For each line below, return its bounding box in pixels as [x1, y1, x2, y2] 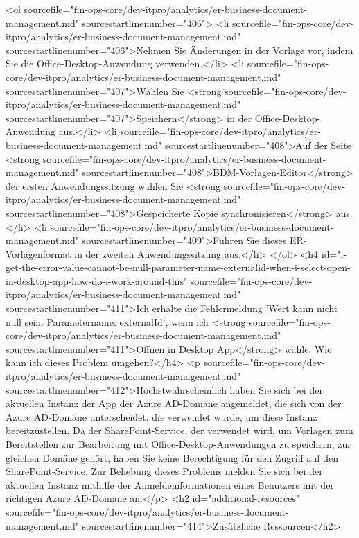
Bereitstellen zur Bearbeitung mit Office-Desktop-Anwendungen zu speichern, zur [6, 437, 351, 451]
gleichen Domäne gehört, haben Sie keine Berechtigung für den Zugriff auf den [6, 450, 339, 465]
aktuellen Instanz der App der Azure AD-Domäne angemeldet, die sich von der [6, 396, 342, 410]
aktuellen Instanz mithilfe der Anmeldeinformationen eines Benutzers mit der [6, 477, 334, 492]
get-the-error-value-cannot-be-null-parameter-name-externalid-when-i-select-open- [6, 260, 351, 275]
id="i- [321, 246, 347, 261]
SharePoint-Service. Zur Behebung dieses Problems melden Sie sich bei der [6, 464, 323, 478]
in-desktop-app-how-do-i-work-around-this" [6, 273, 188, 288]
